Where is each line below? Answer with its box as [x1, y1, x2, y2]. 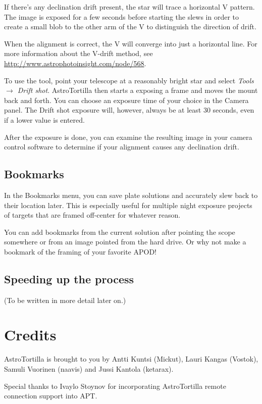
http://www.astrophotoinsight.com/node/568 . [4, 58, 146, 68]
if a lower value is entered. [4, 114, 85, 125]
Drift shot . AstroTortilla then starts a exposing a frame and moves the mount [17, 85, 258, 95]
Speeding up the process [4, 271, 134, 286]
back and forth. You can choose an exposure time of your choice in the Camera [4, 94, 249, 105]
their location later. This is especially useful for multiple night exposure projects [4, 199, 252, 210]
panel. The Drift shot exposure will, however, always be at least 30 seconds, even [4, 105, 254, 115]
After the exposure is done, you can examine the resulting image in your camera [4, 131, 252, 142]
